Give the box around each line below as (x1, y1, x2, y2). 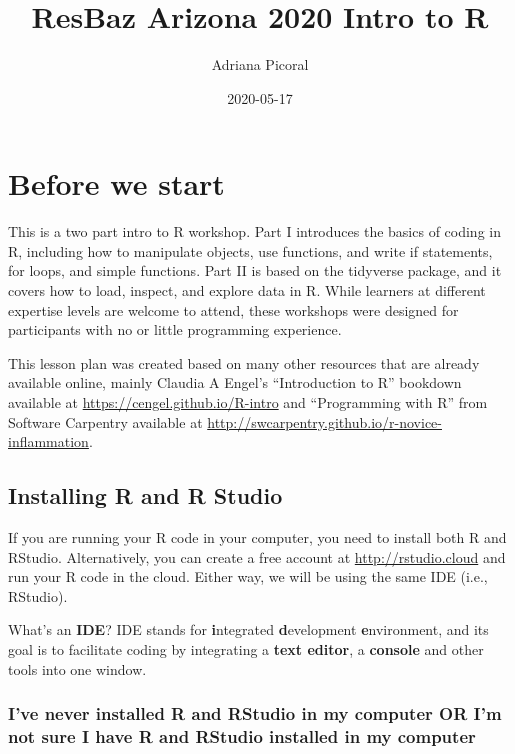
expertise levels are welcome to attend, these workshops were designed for (8, 299, 459, 320)
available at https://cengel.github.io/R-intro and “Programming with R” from (8, 392, 488, 412)
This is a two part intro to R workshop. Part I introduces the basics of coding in (8, 221, 501, 242)
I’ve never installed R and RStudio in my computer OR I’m (8, 701, 502, 726)
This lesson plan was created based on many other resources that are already (8, 352, 480, 373)
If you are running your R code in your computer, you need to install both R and (8, 526, 507, 547)
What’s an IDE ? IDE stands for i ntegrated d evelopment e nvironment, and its (8, 619, 489, 640)
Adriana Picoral (211, 54, 309, 75)
